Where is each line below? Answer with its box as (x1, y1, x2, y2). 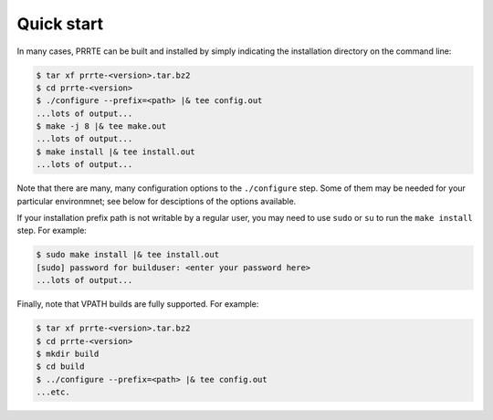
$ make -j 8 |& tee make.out (36, 121, 167, 131)
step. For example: (16, 225, 87, 236)
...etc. (36, 387, 70, 397)
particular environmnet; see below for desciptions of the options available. (16, 195, 297, 206)
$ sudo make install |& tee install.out (36, 249, 219, 260)
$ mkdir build (36, 348, 100, 359)
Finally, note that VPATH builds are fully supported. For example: (16, 299, 259, 310)
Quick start (16, 14, 104, 34)
